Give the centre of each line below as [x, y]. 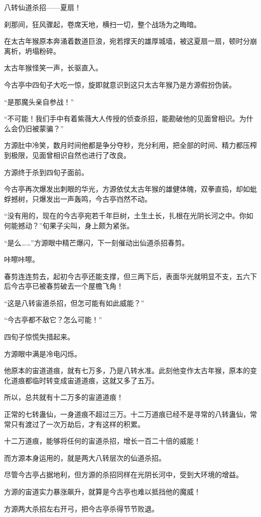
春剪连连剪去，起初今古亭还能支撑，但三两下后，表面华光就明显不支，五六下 [130, 276]
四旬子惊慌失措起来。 [39, 337]
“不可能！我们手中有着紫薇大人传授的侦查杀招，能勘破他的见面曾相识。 [122, 118]
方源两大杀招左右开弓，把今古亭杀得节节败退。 [81, 508]
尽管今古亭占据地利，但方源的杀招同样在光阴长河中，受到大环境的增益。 [123, 475]
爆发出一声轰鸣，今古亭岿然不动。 [95, 198]
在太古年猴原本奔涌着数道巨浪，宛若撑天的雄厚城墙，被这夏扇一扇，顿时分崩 [130, 41]
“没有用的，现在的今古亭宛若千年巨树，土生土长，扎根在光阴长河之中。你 [125, 216]
